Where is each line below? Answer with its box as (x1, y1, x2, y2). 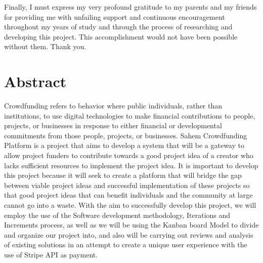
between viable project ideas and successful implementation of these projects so (4, 179, 250, 190)
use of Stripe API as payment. (4, 249, 98, 259)
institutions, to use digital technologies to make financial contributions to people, (4, 110, 255, 121)
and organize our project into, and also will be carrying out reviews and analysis (4, 229, 253, 240)
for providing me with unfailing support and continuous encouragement (4, 11, 225, 22)
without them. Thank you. (4, 41, 86, 52)
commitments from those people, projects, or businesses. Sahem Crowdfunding (4, 130, 247, 140)
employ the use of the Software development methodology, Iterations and (4, 209, 231, 220)
